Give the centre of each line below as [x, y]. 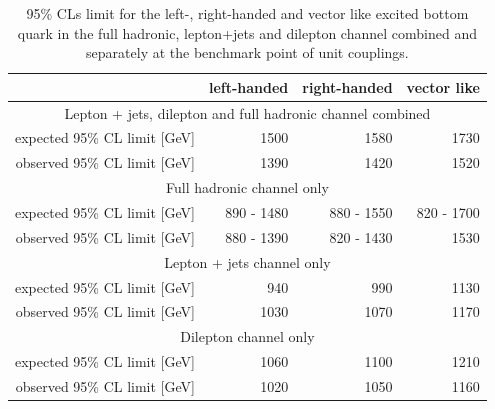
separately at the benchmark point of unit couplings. [247, 52]
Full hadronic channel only [247, 187]
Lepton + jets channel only [247, 261]
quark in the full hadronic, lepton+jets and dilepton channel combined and [247, 32]
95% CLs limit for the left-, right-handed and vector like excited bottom [247, 13]
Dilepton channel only [247, 336]
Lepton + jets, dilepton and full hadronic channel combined [247, 112]
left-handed [248, 86]
